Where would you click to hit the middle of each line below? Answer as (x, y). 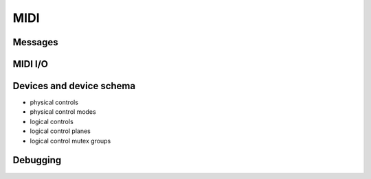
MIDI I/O (30, 64)
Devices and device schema (74, 86)
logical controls (52, 121)
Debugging (37, 160)
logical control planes (60, 131)
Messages (35, 42)
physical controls (54, 102)
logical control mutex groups (70, 141)
